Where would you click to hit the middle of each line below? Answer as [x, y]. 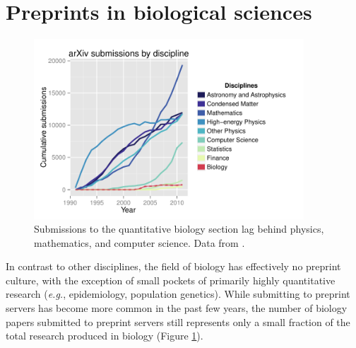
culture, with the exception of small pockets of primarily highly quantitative [171, 280]
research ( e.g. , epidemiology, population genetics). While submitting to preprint [178, 294]
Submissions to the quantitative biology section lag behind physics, [179, 229]
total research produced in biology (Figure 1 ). [105, 336]
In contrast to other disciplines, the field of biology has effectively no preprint [173, 266]
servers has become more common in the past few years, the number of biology [177, 308]
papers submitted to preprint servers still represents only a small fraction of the [178, 321]
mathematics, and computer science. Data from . [140, 242]
